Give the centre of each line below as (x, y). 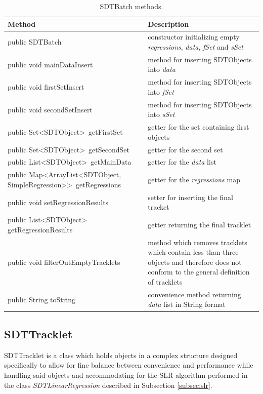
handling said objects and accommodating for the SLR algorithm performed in (126, 375)
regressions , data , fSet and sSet (195, 47)
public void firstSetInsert (46, 87)
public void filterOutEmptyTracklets (64, 262)
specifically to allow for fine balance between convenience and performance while (129, 365)
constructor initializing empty (194, 37)
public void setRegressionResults (58, 202)
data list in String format (187, 304)
